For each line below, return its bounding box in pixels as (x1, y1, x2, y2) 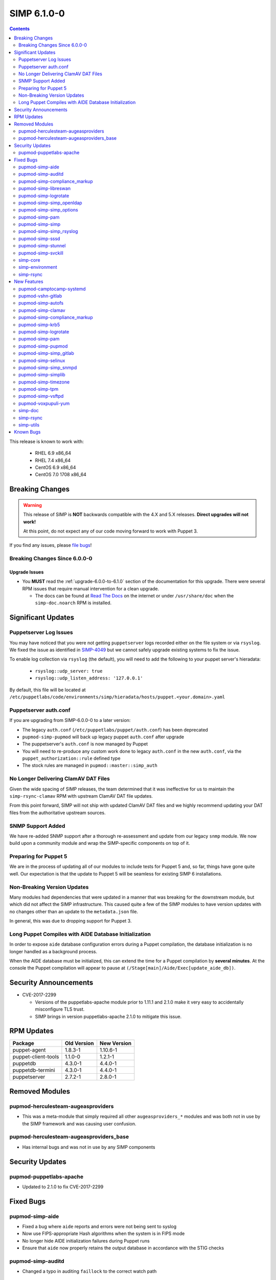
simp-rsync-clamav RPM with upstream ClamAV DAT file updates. (9, 793, 153, 799)
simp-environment (18, 264, 57, 270)
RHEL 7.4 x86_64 (35, 457, 71, 463)
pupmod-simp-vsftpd (18, 393, 64, 399)
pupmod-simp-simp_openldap (18, 200, 82, 206)
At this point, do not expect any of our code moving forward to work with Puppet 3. (23, 528, 198, 534)
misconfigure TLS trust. (35, 1006, 85, 1012)
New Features (14, 279, 43, 285)
